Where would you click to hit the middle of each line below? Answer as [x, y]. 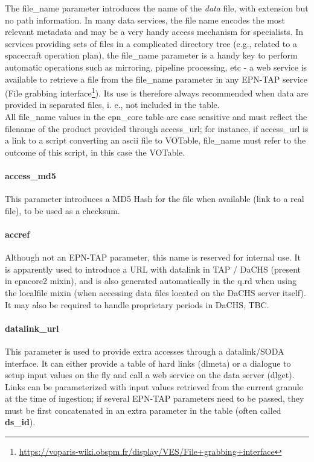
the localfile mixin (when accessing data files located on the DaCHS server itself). [155, 292]
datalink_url [32, 328]
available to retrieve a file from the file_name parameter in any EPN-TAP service [156, 79]
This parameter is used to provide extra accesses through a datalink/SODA [145, 351]
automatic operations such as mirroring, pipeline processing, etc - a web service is [156, 67]
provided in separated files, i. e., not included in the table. [112, 105]
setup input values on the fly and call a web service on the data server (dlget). [150, 375]
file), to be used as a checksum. [62, 210]
